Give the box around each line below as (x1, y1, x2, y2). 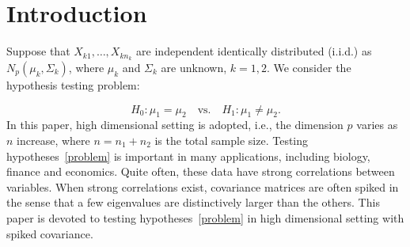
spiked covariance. (6, 225, 93, 241)
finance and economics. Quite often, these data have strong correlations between (6, 163, 395, 180)
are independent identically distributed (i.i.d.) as (136, 43, 372, 59)
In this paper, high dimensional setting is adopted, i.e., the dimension (6, 116, 344, 133)
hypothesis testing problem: (6, 76, 140, 93)
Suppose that (6, 43, 70, 59)
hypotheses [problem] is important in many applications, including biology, (6, 147, 370, 164)
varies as (356, 116, 398, 133)
